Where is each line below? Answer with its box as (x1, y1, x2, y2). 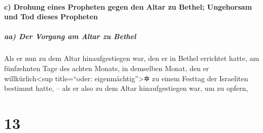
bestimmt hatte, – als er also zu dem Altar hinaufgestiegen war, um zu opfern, (4, 83, 248, 93)
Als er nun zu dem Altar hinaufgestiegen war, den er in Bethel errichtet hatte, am (4, 53, 259, 63)
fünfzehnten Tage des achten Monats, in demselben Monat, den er (4, 62, 209, 73)
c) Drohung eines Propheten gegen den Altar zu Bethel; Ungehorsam (4, 1, 252, 12)
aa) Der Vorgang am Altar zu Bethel (4, 31, 136, 42)
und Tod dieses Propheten (4, 11, 98, 22)
